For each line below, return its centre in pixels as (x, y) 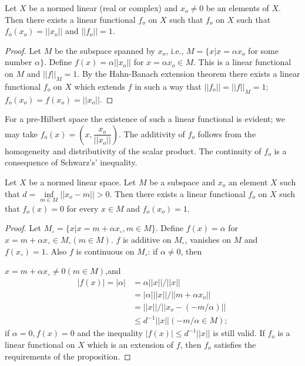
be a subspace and (182, 182)
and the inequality (110, 333)
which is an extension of (130, 344)
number (19, 62)
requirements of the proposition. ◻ (68, 356)
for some (263, 50)
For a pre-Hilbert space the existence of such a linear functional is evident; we (145, 119)
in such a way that (168, 86)
